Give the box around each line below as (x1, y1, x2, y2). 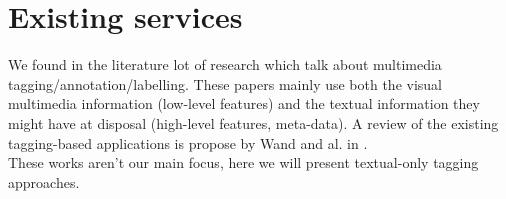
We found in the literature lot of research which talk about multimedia (8, 54, 442, 75)
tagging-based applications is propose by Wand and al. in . (8, 132, 368, 153)
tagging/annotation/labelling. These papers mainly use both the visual (8, 73, 443, 94)
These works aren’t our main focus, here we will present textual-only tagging (8, 152, 479, 173)
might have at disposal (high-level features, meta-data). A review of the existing (8, 112, 499, 133)
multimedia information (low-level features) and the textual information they (8, 93, 480, 114)
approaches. (8, 171, 80, 192)
